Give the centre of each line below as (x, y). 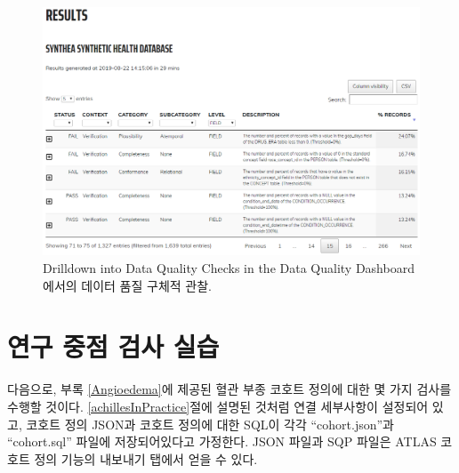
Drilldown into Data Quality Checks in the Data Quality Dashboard (229, 268)
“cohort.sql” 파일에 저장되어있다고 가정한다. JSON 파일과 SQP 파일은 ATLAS (222, 441)
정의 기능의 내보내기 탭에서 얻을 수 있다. (146, 458)
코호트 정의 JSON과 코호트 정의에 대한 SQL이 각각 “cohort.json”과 (210, 424)
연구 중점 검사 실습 (113, 346)
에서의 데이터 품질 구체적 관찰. (127, 285)
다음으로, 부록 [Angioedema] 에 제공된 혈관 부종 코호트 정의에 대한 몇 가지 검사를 (229, 389)
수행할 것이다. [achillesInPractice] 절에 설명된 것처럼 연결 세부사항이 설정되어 (218, 406)
